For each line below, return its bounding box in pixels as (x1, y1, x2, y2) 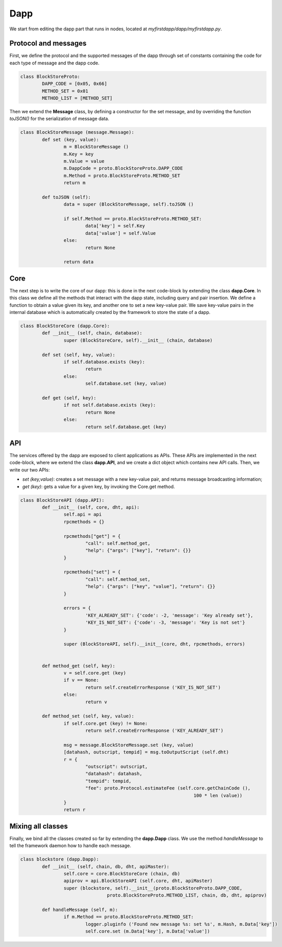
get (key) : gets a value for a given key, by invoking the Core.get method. (22, 483, 175, 489)
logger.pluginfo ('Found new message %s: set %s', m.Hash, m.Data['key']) (85, 921, 278, 927)
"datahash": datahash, (85, 771, 142, 777)
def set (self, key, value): (42, 352, 116, 358)
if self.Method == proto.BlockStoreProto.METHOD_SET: (63, 216, 202, 222)
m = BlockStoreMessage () (63, 144, 129, 150)
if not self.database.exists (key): (63, 402, 156, 408)
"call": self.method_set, (85, 576, 151, 582)
